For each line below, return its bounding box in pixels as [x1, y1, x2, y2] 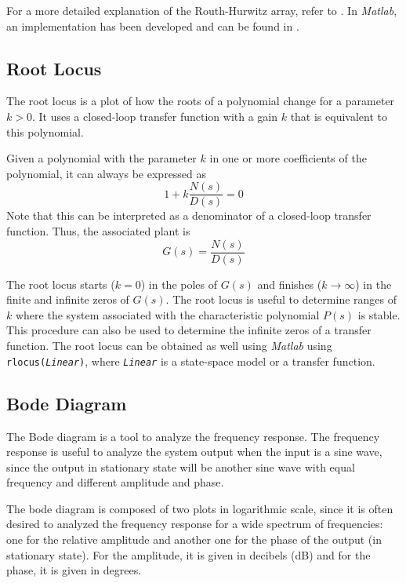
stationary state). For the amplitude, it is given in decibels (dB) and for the [6, 546, 371, 563]
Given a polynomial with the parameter [6, 150, 197, 166]
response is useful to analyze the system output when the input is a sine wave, [6, 443, 382, 460]
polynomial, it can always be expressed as [6, 165, 207, 181]
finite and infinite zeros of [6, 291, 129, 308]
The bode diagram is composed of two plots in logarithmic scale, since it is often [6, 500, 393, 516]
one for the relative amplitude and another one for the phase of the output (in [6, 531, 382, 548]
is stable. [357, 306, 401, 322]
